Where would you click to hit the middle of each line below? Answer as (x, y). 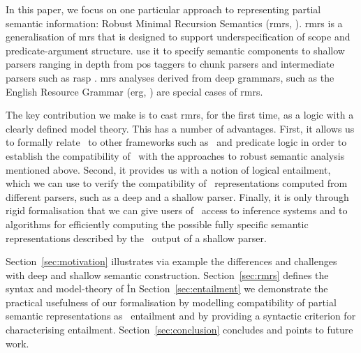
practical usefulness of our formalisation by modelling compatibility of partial (171, 302)
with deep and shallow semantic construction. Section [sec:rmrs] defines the (167, 275)
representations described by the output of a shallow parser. (136, 238)
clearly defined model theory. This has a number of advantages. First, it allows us (180, 128)
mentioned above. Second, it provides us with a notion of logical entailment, (168, 169)
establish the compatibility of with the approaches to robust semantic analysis (175, 155)
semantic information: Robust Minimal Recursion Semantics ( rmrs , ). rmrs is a (174, 23)
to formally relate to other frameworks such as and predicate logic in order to (176, 142)
